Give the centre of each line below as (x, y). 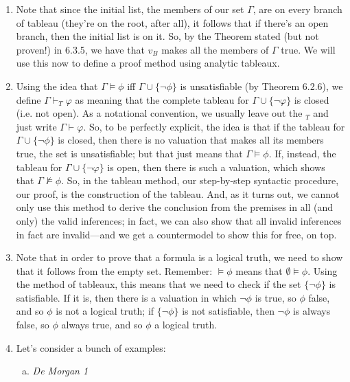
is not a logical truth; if (105, 311)
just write (36, 126)
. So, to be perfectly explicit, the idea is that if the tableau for (214, 126)
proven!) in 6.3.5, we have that (80, 49)
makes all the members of (215, 49)
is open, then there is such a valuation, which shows (216, 167)
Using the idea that (57, 86)
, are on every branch (297, 9)
